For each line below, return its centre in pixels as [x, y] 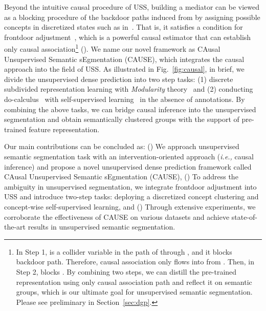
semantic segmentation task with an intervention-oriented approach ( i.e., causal [129, 156]
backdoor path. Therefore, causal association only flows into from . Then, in [135, 262]
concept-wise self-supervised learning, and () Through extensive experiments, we [130, 206]
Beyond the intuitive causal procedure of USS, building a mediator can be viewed [132, 7]
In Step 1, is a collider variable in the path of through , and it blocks [124, 251]
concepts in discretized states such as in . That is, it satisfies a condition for [124, 27]
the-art [15, 227]
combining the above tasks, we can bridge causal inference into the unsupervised [130, 109]
